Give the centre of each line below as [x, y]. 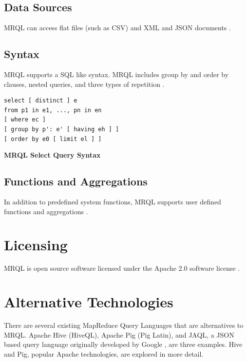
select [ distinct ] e [41, 101]
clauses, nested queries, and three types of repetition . [84, 84]
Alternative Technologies [89, 302]
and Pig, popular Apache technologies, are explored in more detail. [104, 353]
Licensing [36, 245]
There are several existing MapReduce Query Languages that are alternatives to [124, 325]
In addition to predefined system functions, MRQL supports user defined [113, 201]
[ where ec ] [25, 120]
